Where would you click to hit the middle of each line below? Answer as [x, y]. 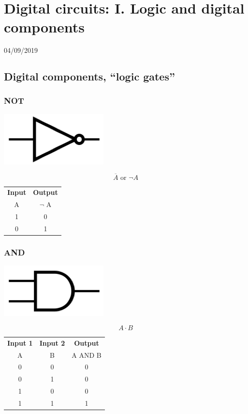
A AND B [87, 355]
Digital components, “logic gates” [89, 76]
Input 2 [52, 342]
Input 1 [20, 342]
